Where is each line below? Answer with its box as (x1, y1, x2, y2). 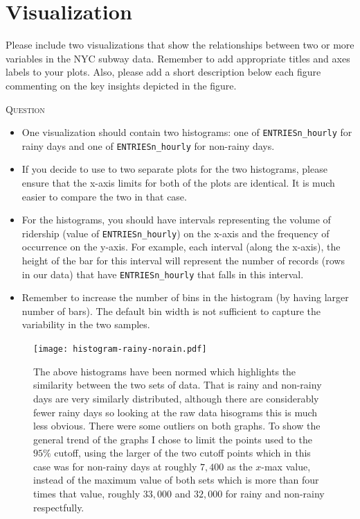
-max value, (261, 459, 311, 473)
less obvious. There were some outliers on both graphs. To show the (33, 418, 321, 433)
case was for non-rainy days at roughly (33, 459, 197, 473)
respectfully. (33, 500, 84, 514)
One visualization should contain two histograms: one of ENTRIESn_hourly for (21, 125, 352, 139)
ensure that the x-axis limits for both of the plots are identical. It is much (21, 176, 335, 189)
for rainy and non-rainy (225, 486, 325, 501)
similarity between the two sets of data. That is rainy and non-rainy (33, 377, 322, 392)
